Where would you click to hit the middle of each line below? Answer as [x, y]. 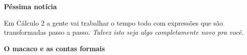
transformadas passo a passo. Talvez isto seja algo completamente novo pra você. [124, 32]
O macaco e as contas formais [54, 48]
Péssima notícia [30, 6]
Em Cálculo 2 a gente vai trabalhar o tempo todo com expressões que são [114, 22]
